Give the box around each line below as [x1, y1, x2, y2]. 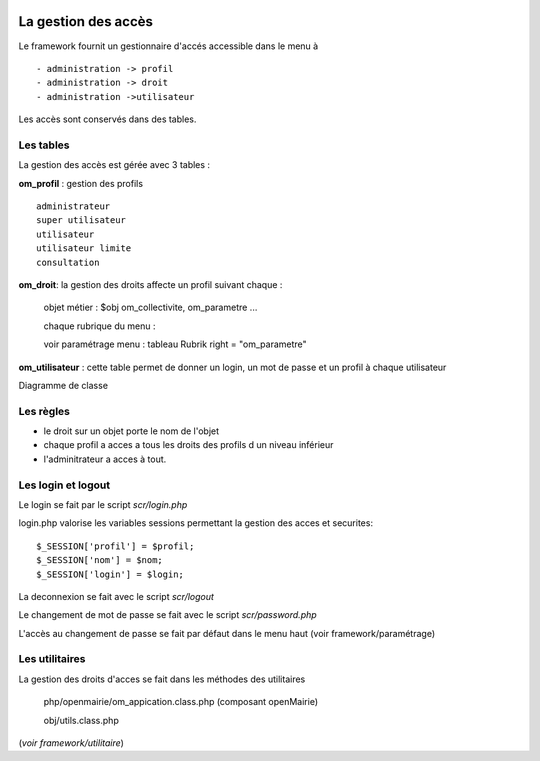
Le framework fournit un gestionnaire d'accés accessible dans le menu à [18, 40, 319, 52]
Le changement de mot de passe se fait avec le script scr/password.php [18, 609, 317, 621]
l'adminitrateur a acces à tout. [43, 453, 167, 465]
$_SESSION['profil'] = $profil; [36, 540, 195, 552]
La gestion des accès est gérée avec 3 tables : [18, 159, 210, 171]
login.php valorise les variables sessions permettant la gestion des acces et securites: [18, 517, 374, 529]
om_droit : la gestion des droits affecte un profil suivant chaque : [18, 278, 283, 290]
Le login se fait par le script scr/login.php [18, 498, 188, 510]
